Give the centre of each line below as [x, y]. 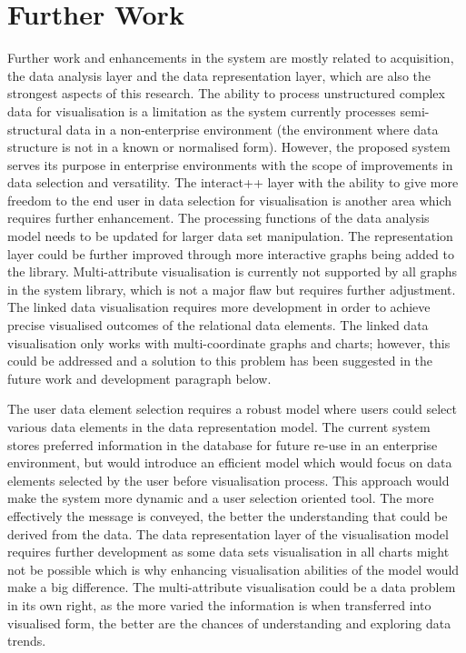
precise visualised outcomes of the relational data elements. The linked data [218, 325]
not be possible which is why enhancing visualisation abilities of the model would [233, 569]
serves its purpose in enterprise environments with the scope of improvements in [230, 164]
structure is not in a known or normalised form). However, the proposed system [229, 147]
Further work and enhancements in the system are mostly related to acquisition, [231, 58]
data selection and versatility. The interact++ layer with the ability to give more [233, 182]
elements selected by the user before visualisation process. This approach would [228, 480]
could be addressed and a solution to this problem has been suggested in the [220, 361]
